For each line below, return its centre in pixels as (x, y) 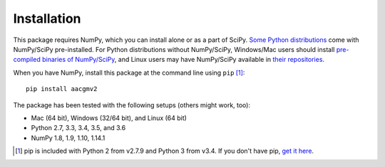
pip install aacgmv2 (62, 89)
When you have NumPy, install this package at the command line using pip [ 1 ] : (129, 72)
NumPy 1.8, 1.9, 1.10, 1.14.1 (68, 138)
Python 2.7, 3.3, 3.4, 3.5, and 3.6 (78, 128)
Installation (47, 18)
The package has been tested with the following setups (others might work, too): (132, 105)
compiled (27, 60)
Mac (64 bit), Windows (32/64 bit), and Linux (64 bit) (109, 118)
